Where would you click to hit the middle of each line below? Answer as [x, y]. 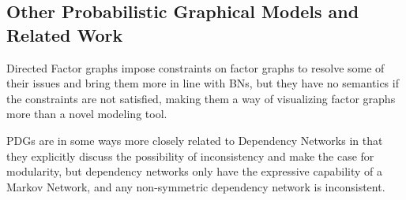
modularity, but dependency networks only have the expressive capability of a [194, 171]
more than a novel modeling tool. [87, 114]
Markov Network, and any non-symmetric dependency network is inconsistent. [196, 186]
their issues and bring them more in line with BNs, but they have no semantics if [203, 83]
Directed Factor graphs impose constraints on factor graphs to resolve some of [195, 67]
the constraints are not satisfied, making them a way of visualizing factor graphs [201, 98]
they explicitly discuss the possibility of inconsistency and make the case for [190, 156]
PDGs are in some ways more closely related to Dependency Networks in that [195, 140]
